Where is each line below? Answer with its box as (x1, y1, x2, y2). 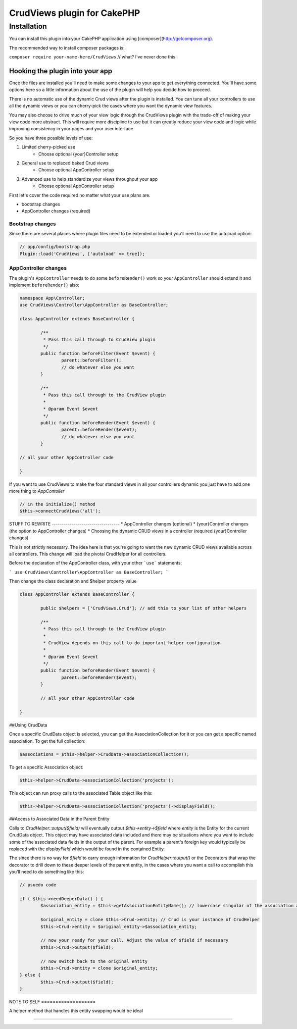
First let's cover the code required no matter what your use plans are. (9, 192, 150, 198)
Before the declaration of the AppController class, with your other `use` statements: (9, 560, 182, 566)
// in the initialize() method (19, 502, 96, 507)
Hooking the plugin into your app (9, 67, 112, 75)
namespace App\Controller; (19, 295, 85, 301)
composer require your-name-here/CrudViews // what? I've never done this (9, 54, 176, 60)
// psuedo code (19, 882, 56, 888)
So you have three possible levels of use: (9, 135, 93, 141)
